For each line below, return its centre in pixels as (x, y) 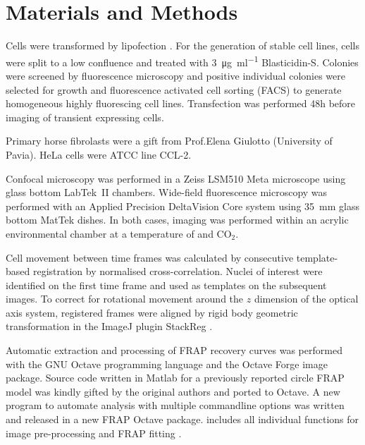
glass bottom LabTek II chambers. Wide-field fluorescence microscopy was (167, 192)
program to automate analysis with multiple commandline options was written (175, 405)
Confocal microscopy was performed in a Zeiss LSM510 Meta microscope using (176, 178)
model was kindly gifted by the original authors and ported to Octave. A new (173, 391)
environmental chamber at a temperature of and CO (119, 233)
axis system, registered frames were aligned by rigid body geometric (152, 312)
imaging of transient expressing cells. (85, 117)
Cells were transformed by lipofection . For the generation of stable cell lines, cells (183, 45)
